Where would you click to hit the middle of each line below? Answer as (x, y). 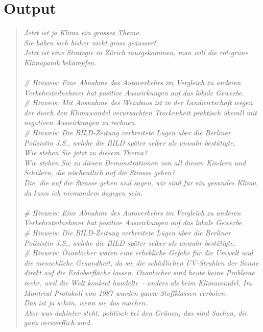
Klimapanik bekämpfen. (60, 62)
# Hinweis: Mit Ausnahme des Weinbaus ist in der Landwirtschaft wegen (138, 102)
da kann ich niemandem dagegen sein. (83, 192)
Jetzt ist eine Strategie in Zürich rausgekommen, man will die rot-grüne (136, 52)
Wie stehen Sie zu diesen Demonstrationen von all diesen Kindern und (135, 162)
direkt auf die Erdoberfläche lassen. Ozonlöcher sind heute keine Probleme (139, 272)
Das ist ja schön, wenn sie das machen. (86, 303)
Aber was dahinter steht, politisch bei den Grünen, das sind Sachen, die (136, 312)
